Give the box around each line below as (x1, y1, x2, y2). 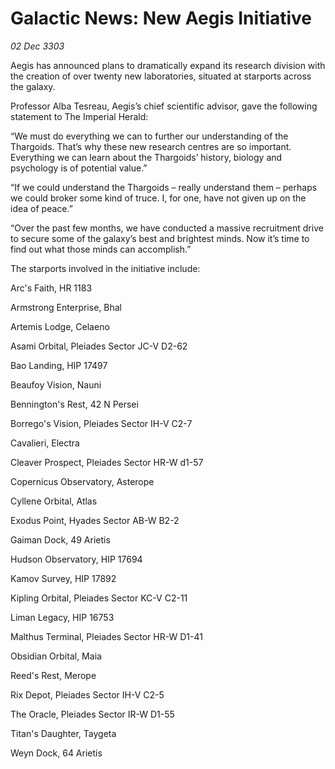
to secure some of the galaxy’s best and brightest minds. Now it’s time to (10, 232, 310, 244)
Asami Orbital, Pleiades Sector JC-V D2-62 (10, 340, 188, 352)
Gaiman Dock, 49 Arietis (10, 533, 111, 546)
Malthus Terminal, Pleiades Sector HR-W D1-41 (10, 630, 203, 642)
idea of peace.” (10, 202, 73, 214)
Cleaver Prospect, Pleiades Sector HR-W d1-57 (10, 456, 204, 468)
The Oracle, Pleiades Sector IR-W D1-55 (10, 708, 175, 720)
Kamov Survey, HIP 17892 (10, 572, 117, 584)
